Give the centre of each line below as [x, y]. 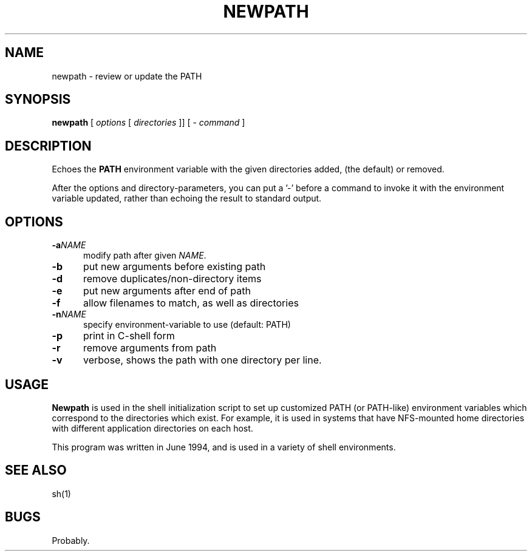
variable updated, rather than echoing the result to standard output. [187, 198]
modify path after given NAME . [145, 256]
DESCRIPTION [48, 146]
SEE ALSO [36, 470]
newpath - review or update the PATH [127, 76]
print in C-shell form [129, 336]
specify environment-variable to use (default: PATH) [187, 325]
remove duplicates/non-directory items [172, 279]
